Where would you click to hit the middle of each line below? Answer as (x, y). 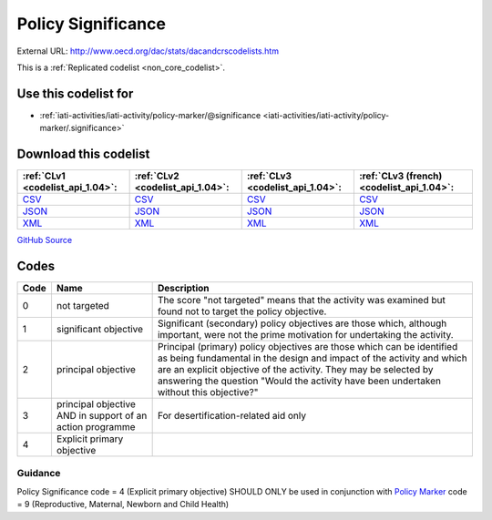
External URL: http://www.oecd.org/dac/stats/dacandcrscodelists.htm (148, 51)
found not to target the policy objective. (242, 311)
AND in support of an (102, 416)
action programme (96, 427)
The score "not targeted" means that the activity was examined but (301, 301)
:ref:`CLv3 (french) (400, 176)
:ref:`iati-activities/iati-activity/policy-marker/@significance (150, 115)
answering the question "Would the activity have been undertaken (299, 381)
